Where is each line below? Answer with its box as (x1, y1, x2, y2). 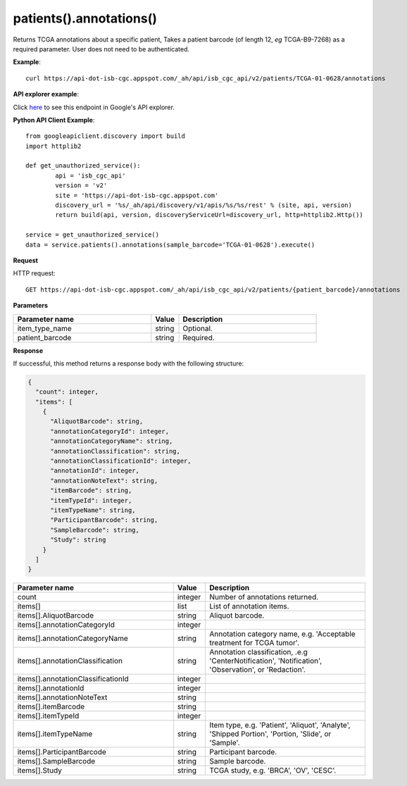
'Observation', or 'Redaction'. (208, 665, 306, 675)
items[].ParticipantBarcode (17, 747, 107, 757)
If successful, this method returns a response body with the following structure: (13, 359, 244, 368)
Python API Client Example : (13, 116, 95, 124)
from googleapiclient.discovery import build (25, 132, 186, 140)
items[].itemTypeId (17, 711, 80, 721)
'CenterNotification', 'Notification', (208, 656, 323, 666)
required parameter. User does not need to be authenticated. (13, 44, 190, 53)
